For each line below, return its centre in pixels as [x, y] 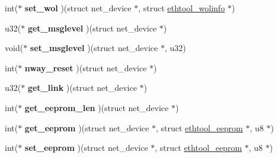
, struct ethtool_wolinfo [182, 8]
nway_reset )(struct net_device [86, 67]
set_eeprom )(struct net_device [86, 148]
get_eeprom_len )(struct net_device [97, 107]
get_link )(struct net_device [82, 88]
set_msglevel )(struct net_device [94, 48]
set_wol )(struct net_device [78, 8]
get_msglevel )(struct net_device [92, 28]
